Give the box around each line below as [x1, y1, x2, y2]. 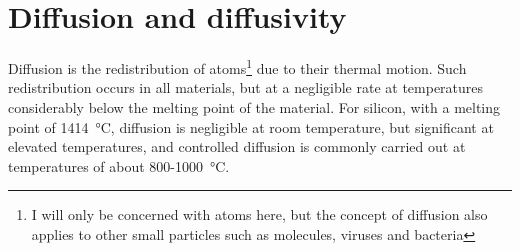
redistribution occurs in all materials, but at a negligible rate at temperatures [8, 77, 484, 98]
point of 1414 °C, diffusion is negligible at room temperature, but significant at [8, 116, 494, 137]
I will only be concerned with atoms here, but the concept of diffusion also [31, 204, 488, 225]
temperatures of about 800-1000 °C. [8, 155, 230, 176]
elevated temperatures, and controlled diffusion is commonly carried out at [8, 136, 466, 157]
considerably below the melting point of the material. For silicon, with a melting [8, 96, 501, 117]
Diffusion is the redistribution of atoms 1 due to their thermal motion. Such [8, 55, 467, 78]
